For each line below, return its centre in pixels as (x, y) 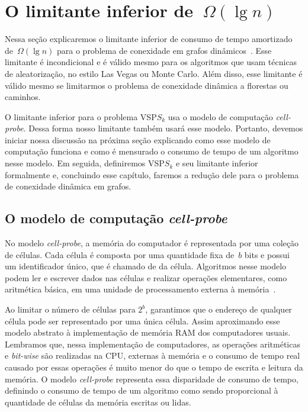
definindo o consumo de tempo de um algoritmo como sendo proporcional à (142, 390)
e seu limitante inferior (217, 163)
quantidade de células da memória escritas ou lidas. (98, 402)
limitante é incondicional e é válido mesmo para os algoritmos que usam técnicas (151, 62)
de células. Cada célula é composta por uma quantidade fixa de (120, 254)
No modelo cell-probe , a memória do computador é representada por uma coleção (152, 243)
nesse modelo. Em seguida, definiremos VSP (85, 163)
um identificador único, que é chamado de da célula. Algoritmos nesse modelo (146, 266)
